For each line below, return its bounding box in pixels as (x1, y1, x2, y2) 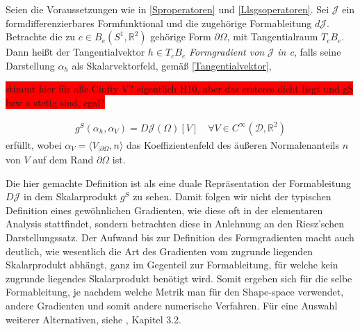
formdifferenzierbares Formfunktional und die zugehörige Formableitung (6, 15, 312, 30)
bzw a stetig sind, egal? (6, 95, 105, 109)
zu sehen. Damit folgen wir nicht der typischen (133, 189, 332, 204)
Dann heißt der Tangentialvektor (6, 45, 145, 59)
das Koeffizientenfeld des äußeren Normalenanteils (126, 137, 339, 152)
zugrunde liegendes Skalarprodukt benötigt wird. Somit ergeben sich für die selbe (6, 271, 352, 285)
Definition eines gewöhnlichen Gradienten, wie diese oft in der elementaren (6, 202, 323, 217)
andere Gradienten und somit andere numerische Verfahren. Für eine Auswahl (6, 298, 338, 312)
